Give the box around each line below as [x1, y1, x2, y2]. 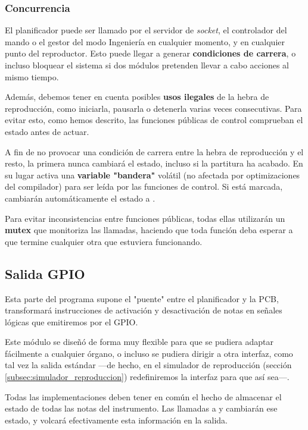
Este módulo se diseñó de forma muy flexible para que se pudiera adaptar [5, 335, 273, 348]
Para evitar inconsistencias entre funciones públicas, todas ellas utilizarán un [5, 212, 285, 224]
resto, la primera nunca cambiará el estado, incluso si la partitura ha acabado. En [5, 157, 303, 170]
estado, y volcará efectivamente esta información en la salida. [5, 413, 228, 426]
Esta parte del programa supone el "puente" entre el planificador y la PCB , [5, 292, 279, 305]
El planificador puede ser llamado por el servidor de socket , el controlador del [5, 24, 287, 36]
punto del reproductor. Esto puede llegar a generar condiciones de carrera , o [5, 47, 296, 59]
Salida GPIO [5, 264, 85, 283]
